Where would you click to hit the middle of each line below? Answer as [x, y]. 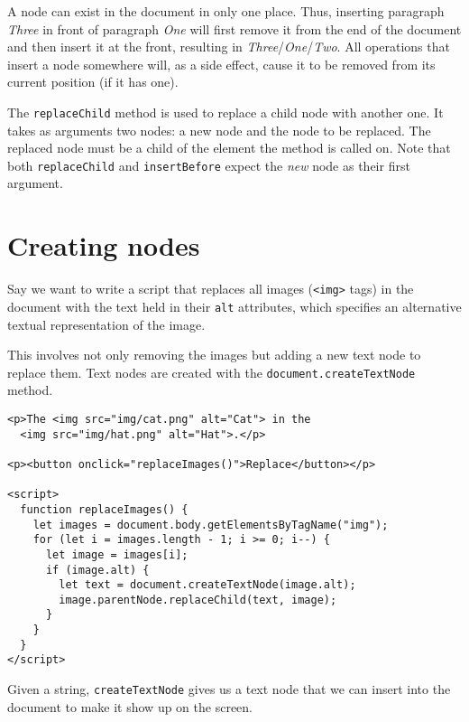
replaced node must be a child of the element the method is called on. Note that [229, 148]
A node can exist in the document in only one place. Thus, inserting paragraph [226, 11]
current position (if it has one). [93, 82]
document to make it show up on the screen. [130, 706]
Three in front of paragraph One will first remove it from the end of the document [234, 28]
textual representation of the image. [106, 324]
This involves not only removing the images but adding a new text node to [214, 355]
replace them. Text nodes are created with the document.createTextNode [212, 372]
